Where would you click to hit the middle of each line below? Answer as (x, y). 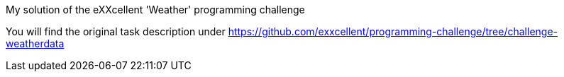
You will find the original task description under (116, 31)
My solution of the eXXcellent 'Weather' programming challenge (155, 10)
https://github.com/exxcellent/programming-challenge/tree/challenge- (393, 31)
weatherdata (35, 43)
